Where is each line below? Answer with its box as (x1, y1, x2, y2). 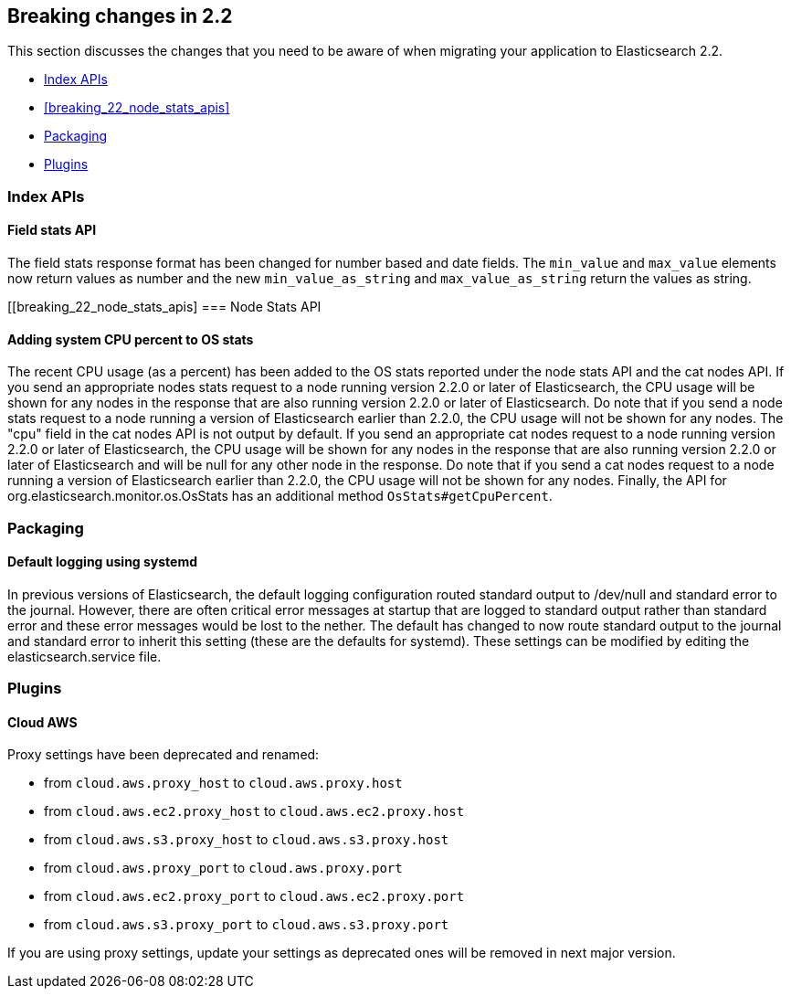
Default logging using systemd (7, 554, 198, 570)
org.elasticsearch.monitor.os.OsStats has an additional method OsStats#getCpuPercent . (7, 488, 553, 504)
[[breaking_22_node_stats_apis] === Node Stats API (7, 299, 322, 315)
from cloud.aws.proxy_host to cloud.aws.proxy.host (44, 775, 403, 791)
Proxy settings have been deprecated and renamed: (7, 747, 320, 763)
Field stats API (7, 222, 97, 238)
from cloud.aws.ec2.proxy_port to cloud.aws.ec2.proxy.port (44, 888, 465, 905)
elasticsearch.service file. (7, 648, 162, 664)
